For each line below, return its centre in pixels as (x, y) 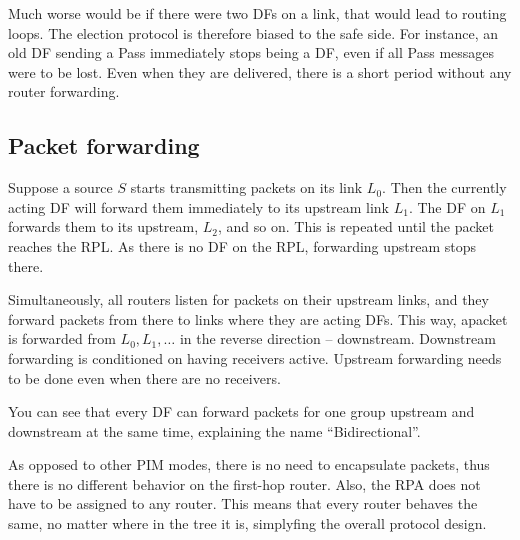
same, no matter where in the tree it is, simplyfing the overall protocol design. (247, 523)
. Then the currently (444, 187)
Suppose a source (60, 187)
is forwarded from (62, 338)
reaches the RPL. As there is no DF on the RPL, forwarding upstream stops (242, 245)
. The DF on (447, 206)
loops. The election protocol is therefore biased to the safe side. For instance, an (253, 32)
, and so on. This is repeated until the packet (356, 226)
